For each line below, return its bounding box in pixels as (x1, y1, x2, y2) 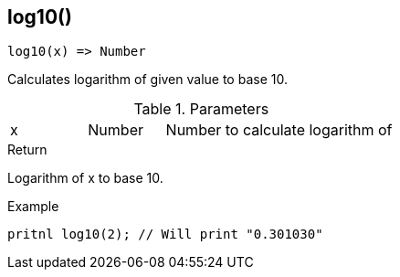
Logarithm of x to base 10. (7, 170, 163, 186)
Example (7, 198, 59, 215)
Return (7, 142, 47, 158)
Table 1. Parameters (133, 100, 269, 119)
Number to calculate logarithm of (165, 121, 393, 140)
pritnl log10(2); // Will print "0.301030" (7, 227, 323, 242)
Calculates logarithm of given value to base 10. (7, 71, 288, 88)
